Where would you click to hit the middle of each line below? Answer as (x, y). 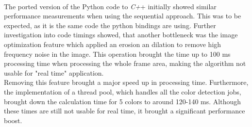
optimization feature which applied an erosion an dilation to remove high (113, 44)
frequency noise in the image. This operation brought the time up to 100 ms (117, 54)
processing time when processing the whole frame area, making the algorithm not (125, 63)
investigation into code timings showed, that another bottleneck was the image (121, 35)
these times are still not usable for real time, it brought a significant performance (125, 111)
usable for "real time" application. (54, 72)
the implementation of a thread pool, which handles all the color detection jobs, (123, 91)
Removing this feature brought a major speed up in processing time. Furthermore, (126, 82)
